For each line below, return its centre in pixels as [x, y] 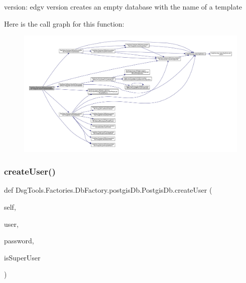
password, [19, 241]
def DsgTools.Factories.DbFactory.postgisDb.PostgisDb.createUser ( [108, 190]
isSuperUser [22, 257]
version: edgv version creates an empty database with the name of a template [123, 7]
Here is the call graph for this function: [64, 23]
